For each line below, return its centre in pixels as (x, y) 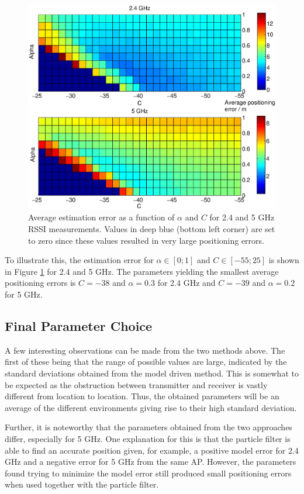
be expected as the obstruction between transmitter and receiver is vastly (136, 384)
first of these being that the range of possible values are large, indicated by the (146, 362)
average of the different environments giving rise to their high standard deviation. (151, 407)
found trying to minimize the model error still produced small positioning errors (148, 473)
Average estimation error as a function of (101, 217)
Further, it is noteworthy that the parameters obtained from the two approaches (148, 427)
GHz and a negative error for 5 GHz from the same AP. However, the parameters (151, 462)
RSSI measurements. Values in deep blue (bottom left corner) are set (152, 228)
